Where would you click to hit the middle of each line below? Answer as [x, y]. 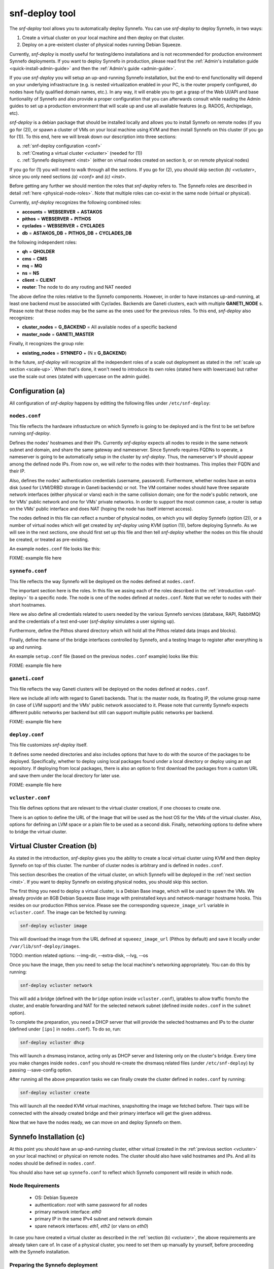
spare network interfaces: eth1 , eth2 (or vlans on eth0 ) [92, 1226]
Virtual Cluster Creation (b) [53, 846]
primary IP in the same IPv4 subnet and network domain [93, 1219]
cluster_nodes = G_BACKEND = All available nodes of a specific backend [99, 327]
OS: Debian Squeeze [56, 1197]
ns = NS [31, 273]
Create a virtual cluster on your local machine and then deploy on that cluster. [103, 38]
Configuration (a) [37, 391]
